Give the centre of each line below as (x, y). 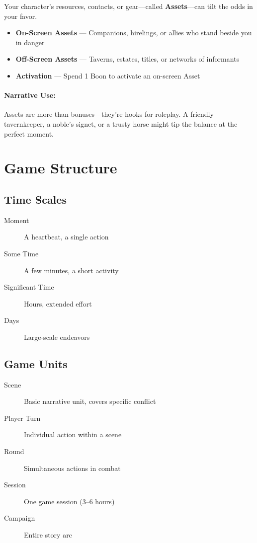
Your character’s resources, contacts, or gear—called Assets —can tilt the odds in (128, 6)
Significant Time (29, 287)
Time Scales (35, 199)
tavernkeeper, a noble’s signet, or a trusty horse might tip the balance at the (121, 123)
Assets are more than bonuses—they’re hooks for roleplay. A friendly (109, 114)
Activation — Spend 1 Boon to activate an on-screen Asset (108, 75)
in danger (30, 42)
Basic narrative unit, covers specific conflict (90, 401)
